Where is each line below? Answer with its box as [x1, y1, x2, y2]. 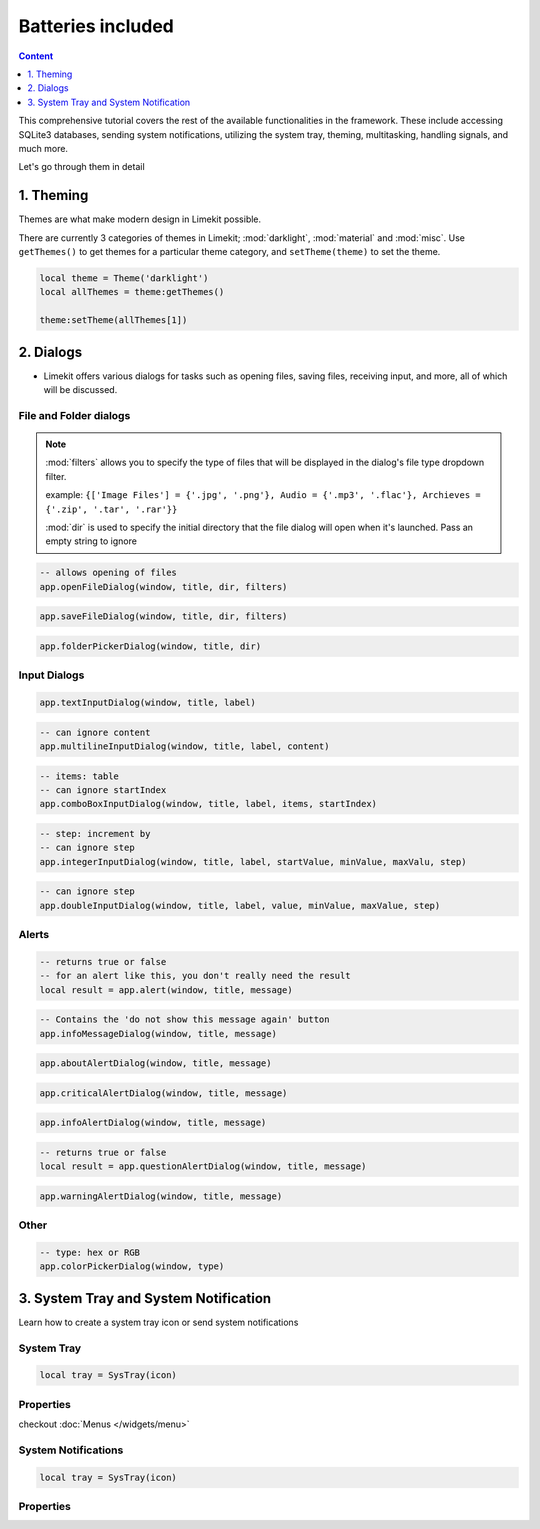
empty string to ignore [45, 535, 137, 547]
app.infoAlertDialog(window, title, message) [39, 1117, 267, 1129]
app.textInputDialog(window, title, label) [39, 696, 257, 708]
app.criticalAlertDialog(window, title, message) [39, 1087, 288, 1099]
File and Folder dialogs [18, 408, 131, 422]
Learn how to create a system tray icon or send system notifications [18, 1316, 299, 1328]
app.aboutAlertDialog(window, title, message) [39, 1058, 272, 1069]
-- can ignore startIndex [39, 784, 167, 795]
